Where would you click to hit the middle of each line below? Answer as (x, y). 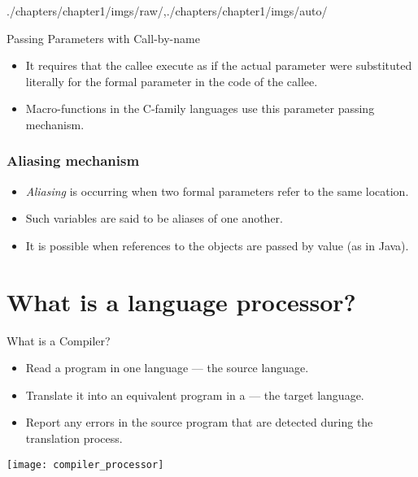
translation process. (74, 438)
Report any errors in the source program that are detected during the (199, 422)
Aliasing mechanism (73, 160)
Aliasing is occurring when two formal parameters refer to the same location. (217, 191)
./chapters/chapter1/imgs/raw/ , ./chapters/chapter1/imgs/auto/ (167, 11)
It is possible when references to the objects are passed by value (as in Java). (217, 245)
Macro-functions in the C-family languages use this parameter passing (200, 108)
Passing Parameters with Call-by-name (103, 38)
